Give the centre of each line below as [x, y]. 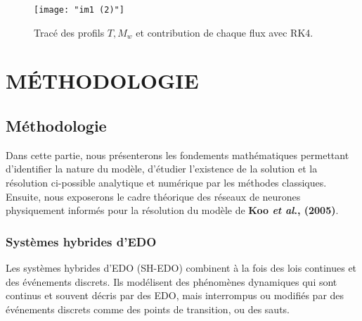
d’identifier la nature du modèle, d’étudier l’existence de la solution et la [162, 169]
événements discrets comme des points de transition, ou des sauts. [148, 309]
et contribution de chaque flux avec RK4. [225, 32]
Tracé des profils [69, 32]
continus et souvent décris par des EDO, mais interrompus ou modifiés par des [175, 295]
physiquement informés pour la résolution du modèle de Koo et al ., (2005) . [172, 210]
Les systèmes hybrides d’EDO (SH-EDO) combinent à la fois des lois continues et [181, 268]
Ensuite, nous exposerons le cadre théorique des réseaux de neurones [153, 196]
